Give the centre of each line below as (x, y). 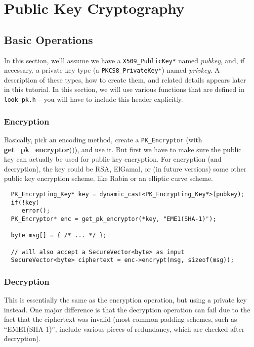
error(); (36, 211)
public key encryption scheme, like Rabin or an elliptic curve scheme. (108, 178)
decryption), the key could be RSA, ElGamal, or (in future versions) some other (125, 168)
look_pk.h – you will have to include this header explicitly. (94, 99)
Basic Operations (49, 39)
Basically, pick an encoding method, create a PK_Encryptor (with (103, 139)
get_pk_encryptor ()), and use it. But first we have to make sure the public (123, 149)
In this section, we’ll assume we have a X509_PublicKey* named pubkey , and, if (124, 60)
